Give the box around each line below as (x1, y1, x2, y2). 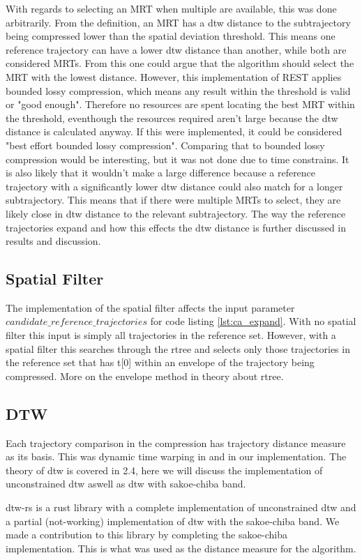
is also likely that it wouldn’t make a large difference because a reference (6, 165, 316, 180)
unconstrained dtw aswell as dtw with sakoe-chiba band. (6, 476, 246, 491)
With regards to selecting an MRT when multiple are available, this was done (6, 1, 337, 15)
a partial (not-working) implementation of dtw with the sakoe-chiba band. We (6, 513, 340, 528)
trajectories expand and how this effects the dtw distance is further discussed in (6, 220, 347, 234)
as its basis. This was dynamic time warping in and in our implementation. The (6, 449, 347, 464)
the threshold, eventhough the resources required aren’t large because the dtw (6, 110, 338, 125)
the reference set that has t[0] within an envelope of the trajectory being (6, 355, 315, 370)
